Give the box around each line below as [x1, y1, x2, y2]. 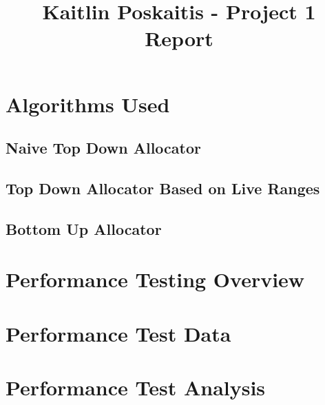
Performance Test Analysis [6, 373, 266, 402]
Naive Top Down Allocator [6, 137, 201, 158]
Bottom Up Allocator [6, 218, 162, 239]
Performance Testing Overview [6, 265, 305, 293]
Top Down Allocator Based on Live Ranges [6, 177, 320, 198]
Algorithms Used [6, 90, 170, 118]
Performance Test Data [6, 319, 231, 347]
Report [145, 24, 213, 52]
